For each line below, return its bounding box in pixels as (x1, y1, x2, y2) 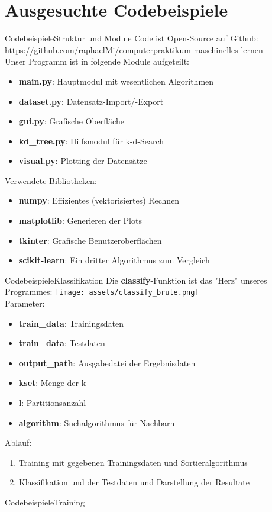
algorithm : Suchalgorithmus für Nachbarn (18, 416, 175, 429)
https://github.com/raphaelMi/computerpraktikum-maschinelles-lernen (5, 43, 263, 56)
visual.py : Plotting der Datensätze (18, 154, 147, 167)
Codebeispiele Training (5, 496, 85, 508)
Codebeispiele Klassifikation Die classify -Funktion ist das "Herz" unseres (5, 273, 267, 286)
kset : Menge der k (18, 376, 86, 389)
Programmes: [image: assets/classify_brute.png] (5, 285, 199, 298)
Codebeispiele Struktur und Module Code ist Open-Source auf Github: (5, 32, 258, 44)
